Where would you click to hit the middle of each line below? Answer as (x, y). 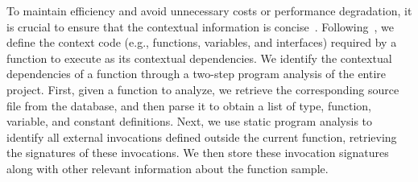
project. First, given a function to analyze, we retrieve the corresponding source (203, 89)
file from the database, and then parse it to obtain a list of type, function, (189, 105)
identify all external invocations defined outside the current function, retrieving (202, 136)
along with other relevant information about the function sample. (168, 168)
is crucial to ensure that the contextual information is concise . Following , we (200, 26)
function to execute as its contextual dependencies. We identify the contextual (199, 58)
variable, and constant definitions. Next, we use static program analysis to (190, 121)
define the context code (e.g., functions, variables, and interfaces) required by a (202, 42)
